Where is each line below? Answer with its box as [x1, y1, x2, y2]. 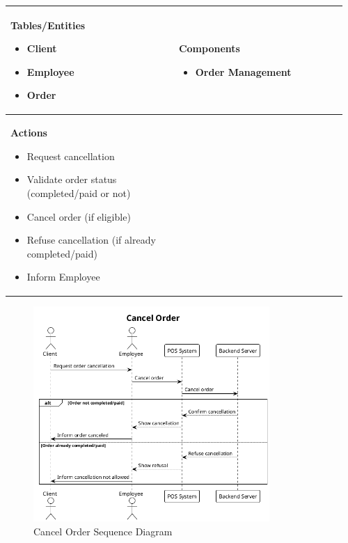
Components [178, 41, 240, 56]
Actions [10, 125, 47, 140]
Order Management [195, 64, 292, 79]
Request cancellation [26, 148, 115, 163]
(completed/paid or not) [26, 185, 131, 200]
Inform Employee [26, 269, 100, 284]
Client [26, 41, 57, 56]
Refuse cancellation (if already [26, 233, 156, 247]
